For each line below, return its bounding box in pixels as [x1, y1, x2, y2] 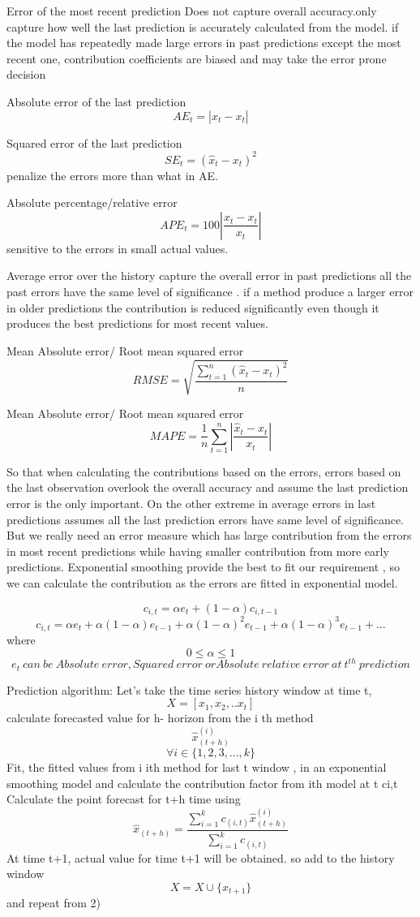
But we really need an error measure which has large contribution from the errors [6, 527, 412, 544]
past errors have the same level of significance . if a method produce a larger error [6, 283, 414, 300]
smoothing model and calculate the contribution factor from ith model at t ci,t [6, 774, 398, 791]
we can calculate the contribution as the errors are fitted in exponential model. [6, 575, 398, 592]
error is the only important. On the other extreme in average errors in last [6, 495, 376, 512]
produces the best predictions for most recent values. [6, 315, 268, 332]
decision [6, 66, 46, 83]
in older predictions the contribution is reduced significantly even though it [6, 299, 379, 316]
